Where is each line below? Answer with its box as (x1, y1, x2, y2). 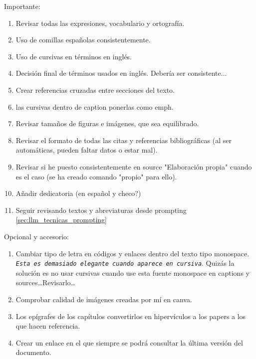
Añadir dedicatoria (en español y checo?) (15, 188, 141, 198)
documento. (15, 347, 51, 358)
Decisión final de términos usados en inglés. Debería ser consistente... (15, 68, 227, 78)
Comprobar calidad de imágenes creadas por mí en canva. (15, 294, 192, 304)
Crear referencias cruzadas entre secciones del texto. (15, 84, 175, 95)
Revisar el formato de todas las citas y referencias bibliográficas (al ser (15, 135, 232, 145)
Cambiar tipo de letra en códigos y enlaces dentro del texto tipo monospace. (15, 248, 250, 258)
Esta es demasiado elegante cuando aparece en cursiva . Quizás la (15, 258, 235, 268)
